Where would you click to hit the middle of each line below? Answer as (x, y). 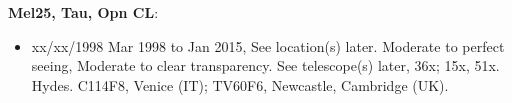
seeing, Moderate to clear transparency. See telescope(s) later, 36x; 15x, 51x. (265, 65)
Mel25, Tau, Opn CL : (83, 12)
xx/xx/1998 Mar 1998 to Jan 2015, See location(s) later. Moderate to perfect (268, 45)
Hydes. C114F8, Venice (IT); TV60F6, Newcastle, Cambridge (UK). (240, 84)
